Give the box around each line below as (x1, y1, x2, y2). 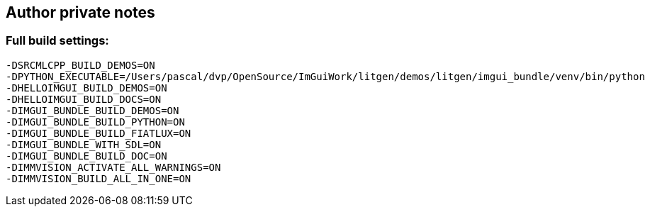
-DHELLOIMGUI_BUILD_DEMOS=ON (6, 82, 167, 94)
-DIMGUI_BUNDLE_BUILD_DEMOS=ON (6, 104, 179, 116)
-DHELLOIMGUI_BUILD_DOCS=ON (6, 93, 162, 105)
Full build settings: (6, 33, 109, 48)
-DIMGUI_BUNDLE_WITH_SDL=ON (6, 138, 162, 150)
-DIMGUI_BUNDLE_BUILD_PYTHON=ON (6, 116, 185, 128)
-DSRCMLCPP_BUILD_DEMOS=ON (6, 59, 155, 71)
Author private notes (6, 4, 155, 21)
